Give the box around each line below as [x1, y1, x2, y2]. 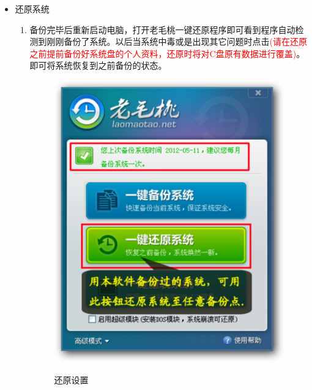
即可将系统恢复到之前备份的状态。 [29, 59, 167, 72]
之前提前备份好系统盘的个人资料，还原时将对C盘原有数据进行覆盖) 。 [29, 47, 305, 59]
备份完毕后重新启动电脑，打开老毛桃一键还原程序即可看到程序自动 [29, 23, 295, 36]
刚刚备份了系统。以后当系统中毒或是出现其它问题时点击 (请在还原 [46, 35, 308, 48]
